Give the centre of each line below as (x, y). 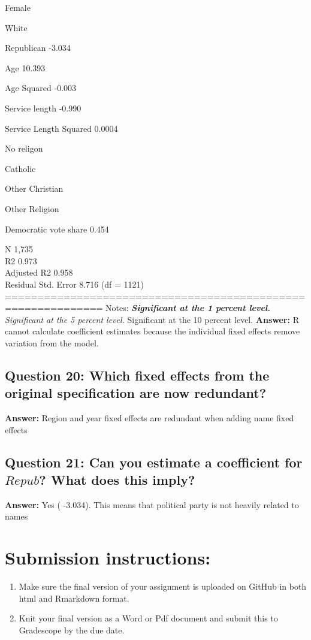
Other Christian (34, 188)
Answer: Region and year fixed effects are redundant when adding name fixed (150, 418)
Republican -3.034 (38, 48)
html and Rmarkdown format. (74, 598)
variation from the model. (52, 342)
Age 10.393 (25, 67)
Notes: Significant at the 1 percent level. (188, 308)
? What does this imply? (117, 480)
